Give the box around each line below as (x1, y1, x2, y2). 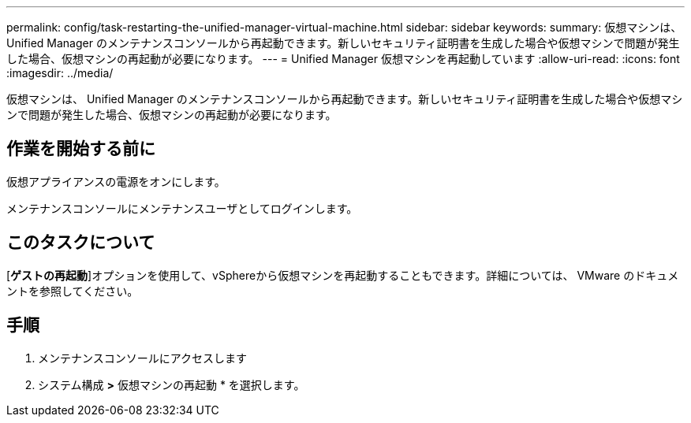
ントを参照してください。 (6, 284, 139, 298)
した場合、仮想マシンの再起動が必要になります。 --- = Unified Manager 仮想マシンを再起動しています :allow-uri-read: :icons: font (6, 52, 680, 65)
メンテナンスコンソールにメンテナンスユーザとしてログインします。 (6, 201, 358, 215)
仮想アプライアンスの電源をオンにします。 (6, 174, 226, 188)
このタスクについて (6, 232, 155, 253)
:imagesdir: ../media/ (6, 66, 114, 80)
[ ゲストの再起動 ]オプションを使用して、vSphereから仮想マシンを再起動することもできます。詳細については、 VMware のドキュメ (6, 268, 679, 282)
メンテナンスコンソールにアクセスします (38, 351, 248, 365)
